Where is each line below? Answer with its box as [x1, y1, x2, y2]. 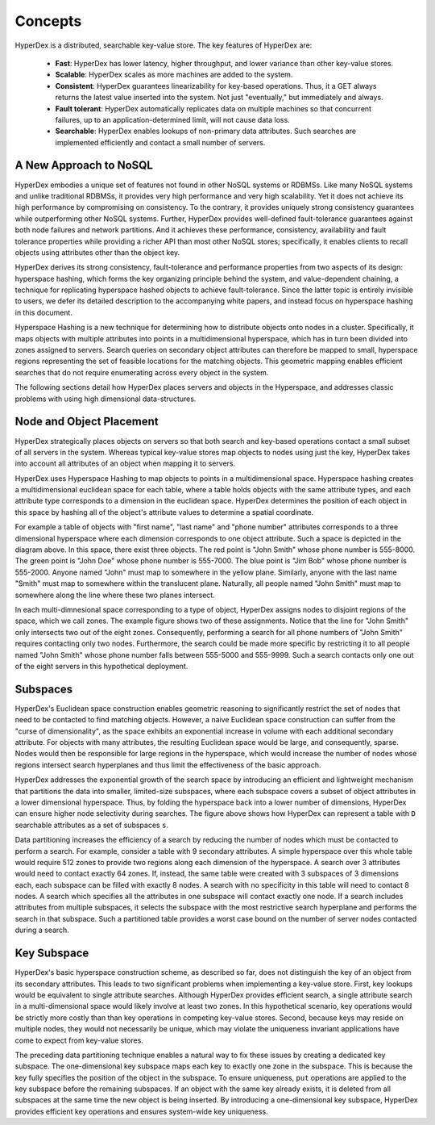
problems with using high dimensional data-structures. [14, 394, 197, 404]
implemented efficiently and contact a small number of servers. [55, 137, 266, 147]
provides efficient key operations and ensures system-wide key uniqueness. [14, 1106, 269, 1116]
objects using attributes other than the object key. [14, 247, 180, 257]
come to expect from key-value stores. [14, 1035, 144, 1045]
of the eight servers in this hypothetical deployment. [14, 661, 188, 671]
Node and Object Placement [14, 415, 159, 429]
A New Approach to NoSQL [14, 158, 153, 173]
